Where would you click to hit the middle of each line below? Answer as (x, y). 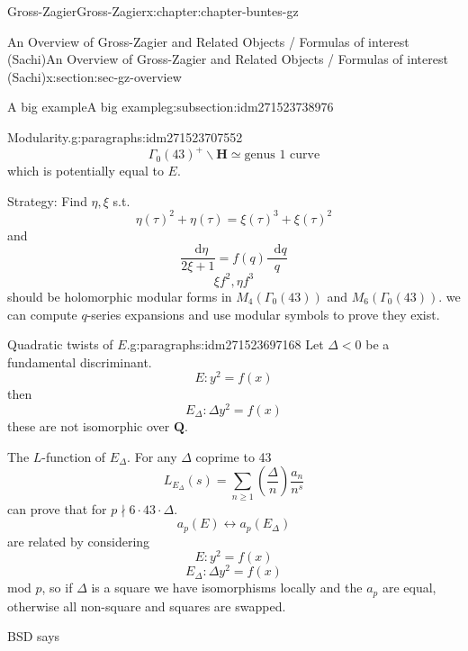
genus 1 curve (282, 155)
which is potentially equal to (85, 171)
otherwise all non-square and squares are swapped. (147, 606)
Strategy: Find (47, 200)
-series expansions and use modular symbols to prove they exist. (263, 314)
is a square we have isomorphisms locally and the (227, 588)
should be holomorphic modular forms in (120, 296)
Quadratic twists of (60, 344)
